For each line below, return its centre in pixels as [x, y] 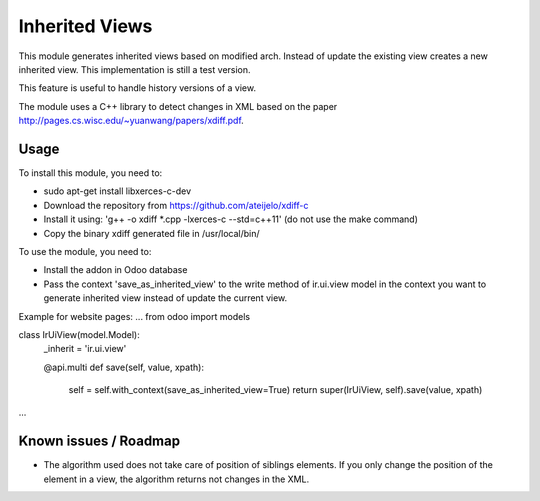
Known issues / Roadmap [99, 441]
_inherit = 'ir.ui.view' [85, 349]
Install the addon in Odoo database [115, 270]
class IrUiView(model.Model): [79, 334]
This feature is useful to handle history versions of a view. [137, 88]
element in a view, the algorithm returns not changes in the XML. [176, 479]
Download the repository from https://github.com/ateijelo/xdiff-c [176, 205]
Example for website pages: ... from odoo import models [134, 316]
